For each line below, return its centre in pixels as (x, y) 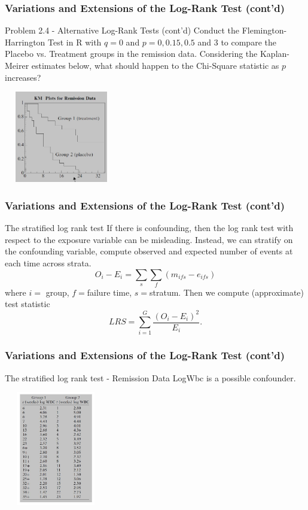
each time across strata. (48, 262)
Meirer (17, 65)
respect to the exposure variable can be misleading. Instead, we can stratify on (149, 239)
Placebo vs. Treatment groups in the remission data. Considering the (131, 54)
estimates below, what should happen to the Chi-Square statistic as (155, 65)
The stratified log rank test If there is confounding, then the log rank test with (149, 228)
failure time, (109, 292)
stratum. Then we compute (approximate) (227, 292)
